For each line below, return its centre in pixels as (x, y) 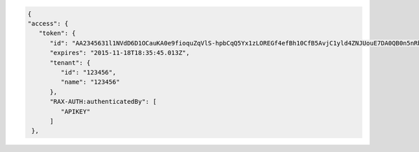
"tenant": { (70, 62)
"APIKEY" (75, 111)
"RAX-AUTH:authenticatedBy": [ (103, 102)
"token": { (57, 33)
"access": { (48, 23)
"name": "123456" (90, 82)
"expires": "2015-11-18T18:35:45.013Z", (120, 53)
